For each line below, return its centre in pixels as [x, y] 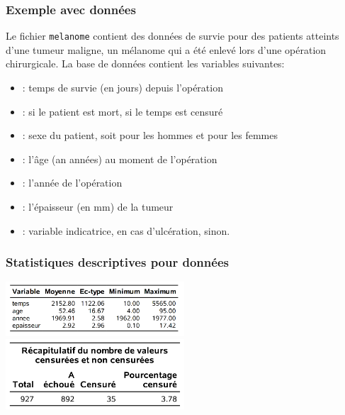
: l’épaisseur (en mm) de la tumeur [98, 207]
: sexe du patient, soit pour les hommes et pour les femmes [150, 135]
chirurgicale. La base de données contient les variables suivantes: [145, 63]
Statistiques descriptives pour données [117, 262]
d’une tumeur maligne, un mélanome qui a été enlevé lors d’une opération [166, 49]
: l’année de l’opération [72, 183]
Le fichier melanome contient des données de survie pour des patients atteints [172, 36]
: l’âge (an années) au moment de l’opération [120, 159]
